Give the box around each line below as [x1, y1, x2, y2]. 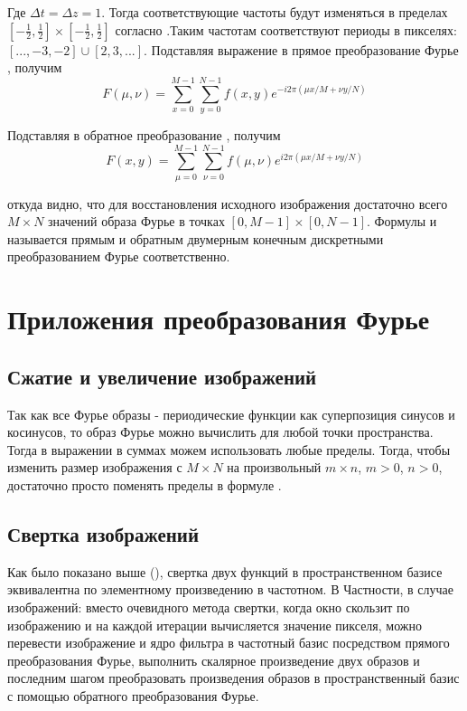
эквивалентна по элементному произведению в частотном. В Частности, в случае [7, 580, 453, 599]
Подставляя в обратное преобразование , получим [7, 125, 281, 144]
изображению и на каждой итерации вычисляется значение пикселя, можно [7, 615, 423, 634]
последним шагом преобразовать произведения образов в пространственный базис [7, 668, 460, 687]
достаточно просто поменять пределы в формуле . [7, 475, 282, 494]
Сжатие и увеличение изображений [7, 362, 317, 390]
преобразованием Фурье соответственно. [7, 247, 230, 266]
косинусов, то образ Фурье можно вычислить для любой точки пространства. [7, 422, 434, 441]
